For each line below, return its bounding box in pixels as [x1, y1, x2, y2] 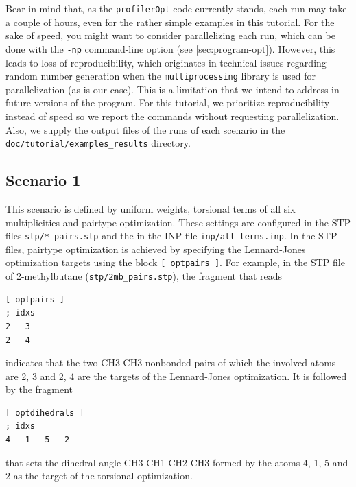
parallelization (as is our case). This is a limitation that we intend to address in [5, 82, 340, 96]
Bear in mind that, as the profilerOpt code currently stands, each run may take [5, 1, 347, 15]
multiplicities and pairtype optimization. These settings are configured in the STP [5, 215, 351, 229]
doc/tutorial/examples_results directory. [5, 136, 191, 150]
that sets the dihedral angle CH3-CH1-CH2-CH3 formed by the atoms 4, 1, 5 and [5, 455, 348, 469]
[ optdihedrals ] [5, 407, 84, 418]
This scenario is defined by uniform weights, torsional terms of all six [5, 201, 296, 215]
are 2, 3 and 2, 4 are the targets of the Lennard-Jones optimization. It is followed [5, 368, 347, 383]
